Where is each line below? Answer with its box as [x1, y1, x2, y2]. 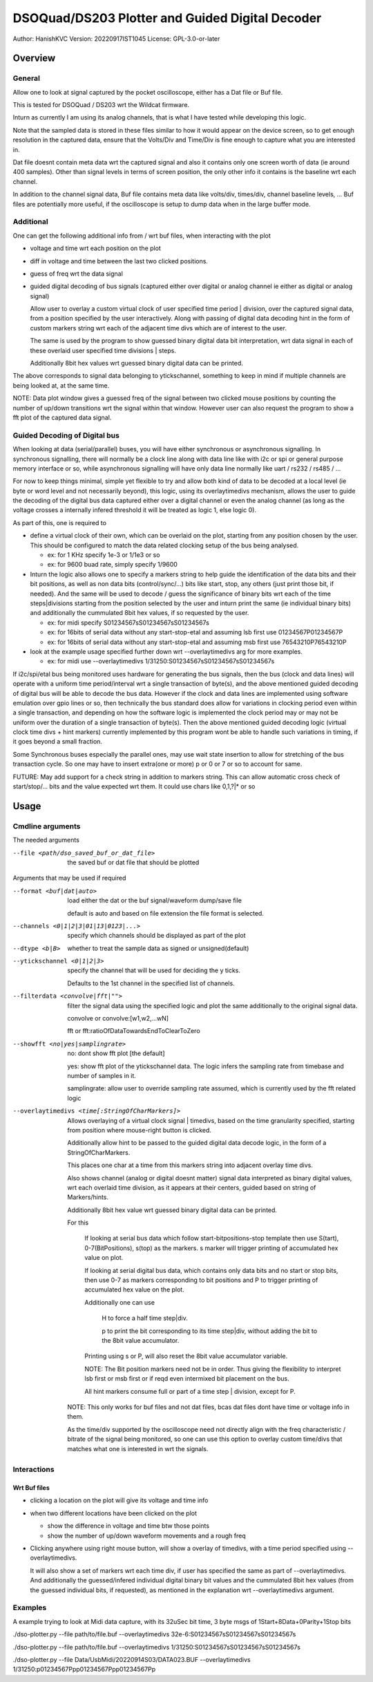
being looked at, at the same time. [12, 381, 110, 390]
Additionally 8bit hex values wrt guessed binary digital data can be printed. [30, 359, 243, 368]
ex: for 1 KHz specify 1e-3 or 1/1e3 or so [47, 551, 160, 559]
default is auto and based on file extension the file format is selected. [67, 909, 264, 917]
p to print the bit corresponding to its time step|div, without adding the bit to [102, 1327, 318, 1335]
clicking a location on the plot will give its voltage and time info [30, 1496, 209, 1504]
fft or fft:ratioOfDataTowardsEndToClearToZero [67, 1027, 200, 1035]
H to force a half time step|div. [102, 1314, 188, 1323]
